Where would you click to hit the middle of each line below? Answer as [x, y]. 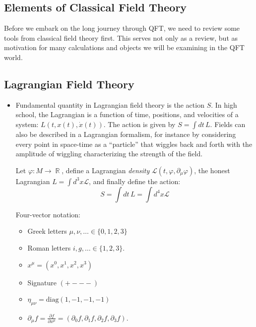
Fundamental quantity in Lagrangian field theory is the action [110, 104]
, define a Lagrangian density [106, 170]
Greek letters [47, 231]
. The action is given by [139, 124]
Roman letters [49, 247]
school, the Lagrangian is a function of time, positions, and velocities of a [127, 114]
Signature [42, 282]
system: [27, 124]
